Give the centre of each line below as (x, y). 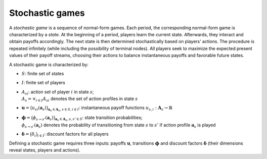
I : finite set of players (43, 83)
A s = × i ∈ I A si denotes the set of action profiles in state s (80, 99)
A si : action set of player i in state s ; (58, 92)
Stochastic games (47, 13)
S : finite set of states (43, 73)
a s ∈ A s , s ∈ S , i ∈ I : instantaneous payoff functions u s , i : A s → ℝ (110, 108)
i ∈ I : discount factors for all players (73, 135)
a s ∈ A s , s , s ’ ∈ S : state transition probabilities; (99, 118)
